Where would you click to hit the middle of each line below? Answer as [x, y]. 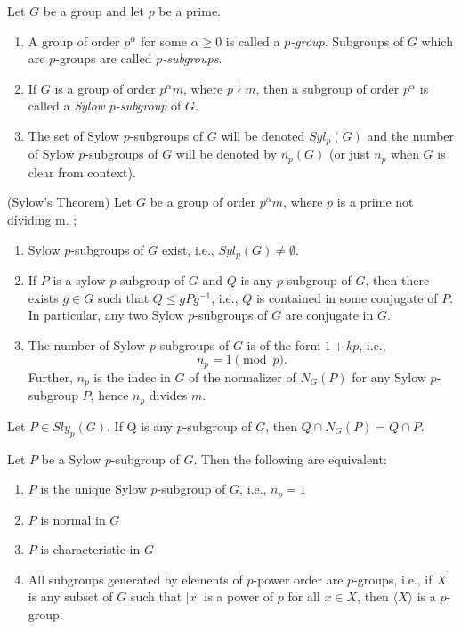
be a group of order [203, 202]
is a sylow [79, 280]
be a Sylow [71, 458]
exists [43, 297]
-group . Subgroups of [347, 41]
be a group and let [93, 11]
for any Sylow [389, 376]
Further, [50, 376]
